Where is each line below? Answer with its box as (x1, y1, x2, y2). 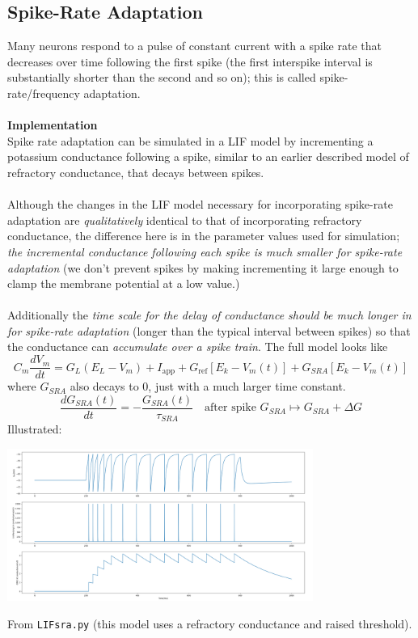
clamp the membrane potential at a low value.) (7, 275, 240, 292)
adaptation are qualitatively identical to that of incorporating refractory (7, 211, 362, 228)
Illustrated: (7, 420, 62, 437)
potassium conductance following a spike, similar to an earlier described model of (7, 148, 409, 165)
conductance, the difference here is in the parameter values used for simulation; (7, 227, 400, 244)
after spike (205, 402, 256, 414)
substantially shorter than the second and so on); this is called (7, 69, 316, 86)
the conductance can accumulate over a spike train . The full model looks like (7, 338, 388, 355)
